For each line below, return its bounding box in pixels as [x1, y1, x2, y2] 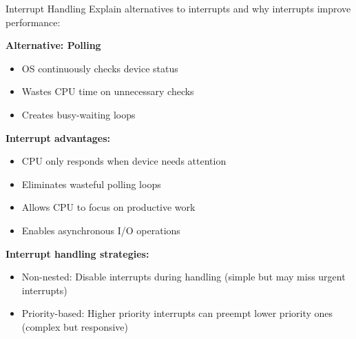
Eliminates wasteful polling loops [21, 176, 161, 191]
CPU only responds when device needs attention [21, 154, 227, 168]
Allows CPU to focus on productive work [21, 200, 196, 214]
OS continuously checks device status [21, 61, 178, 75]
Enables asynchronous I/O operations [21, 223, 180, 237]
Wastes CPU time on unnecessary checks [21, 84, 194, 99]
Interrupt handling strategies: [6, 246, 149, 260]
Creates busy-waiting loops [21, 107, 136, 121]
